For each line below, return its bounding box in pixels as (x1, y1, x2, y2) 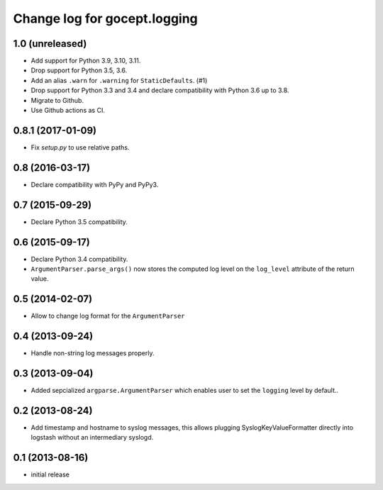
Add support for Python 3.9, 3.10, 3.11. (30, 57, 141, 65)
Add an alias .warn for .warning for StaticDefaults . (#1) (30, 76, 208, 84)
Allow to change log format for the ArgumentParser (30, 312, 185, 321)
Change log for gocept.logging (13, 11, 198, 26)
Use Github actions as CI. (30, 106, 106, 115)
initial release (30, 470, 70, 479)
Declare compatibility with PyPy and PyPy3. (30, 180, 159, 189)
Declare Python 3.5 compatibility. (30, 217, 128, 226)
